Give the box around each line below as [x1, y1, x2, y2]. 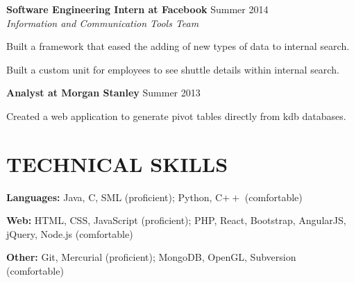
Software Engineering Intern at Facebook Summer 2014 [6, 2, 269, 16]
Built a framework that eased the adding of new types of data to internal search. [6, 39, 350, 53]
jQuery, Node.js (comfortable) [6, 226, 133, 241]
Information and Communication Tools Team [6, 15, 199, 30]
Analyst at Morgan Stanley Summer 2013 [6, 85, 201, 100]
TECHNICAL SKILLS [6, 149, 228, 178]
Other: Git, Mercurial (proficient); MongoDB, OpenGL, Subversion [6, 250, 296, 264]
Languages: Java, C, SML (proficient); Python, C [6, 189, 223, 204]
